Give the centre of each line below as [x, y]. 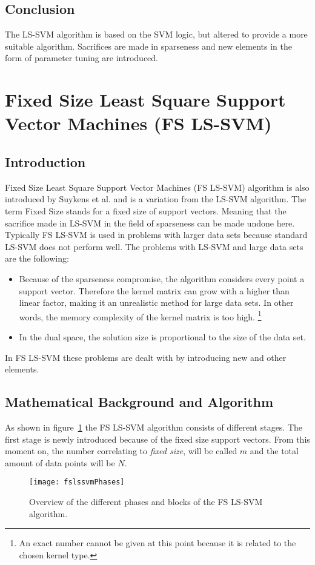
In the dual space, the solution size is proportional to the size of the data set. [162, 336]
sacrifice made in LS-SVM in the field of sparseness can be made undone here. [150, 223]
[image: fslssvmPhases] [77, 482]
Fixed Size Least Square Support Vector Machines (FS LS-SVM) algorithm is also [157, 187]
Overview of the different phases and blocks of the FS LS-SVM [146, 501]
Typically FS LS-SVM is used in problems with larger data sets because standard [156, 235]
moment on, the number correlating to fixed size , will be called [121, 451]
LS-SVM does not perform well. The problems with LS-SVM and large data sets [154, 246]
